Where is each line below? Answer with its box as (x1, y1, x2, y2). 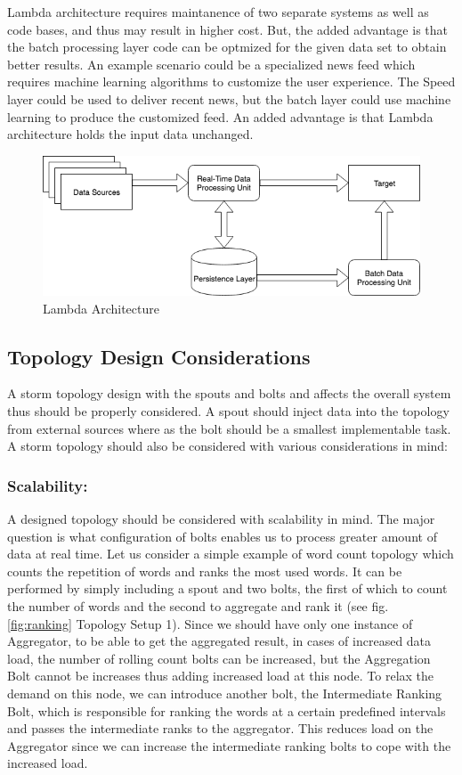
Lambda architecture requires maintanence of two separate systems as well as (7, 3, 429, 20)
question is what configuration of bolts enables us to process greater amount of (7, 526, 437, 545)
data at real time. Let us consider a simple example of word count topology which (7, 544, 454, 563)
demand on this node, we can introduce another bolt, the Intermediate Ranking (7, 684, 442, 702)
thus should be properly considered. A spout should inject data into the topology (7, 402, 450, 420)
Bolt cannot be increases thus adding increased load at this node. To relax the (7, 666, 434, 685)
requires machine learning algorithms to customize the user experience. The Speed (7, 72, 456, 91)
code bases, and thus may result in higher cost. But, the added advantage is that (7, 20, 448, 38)
